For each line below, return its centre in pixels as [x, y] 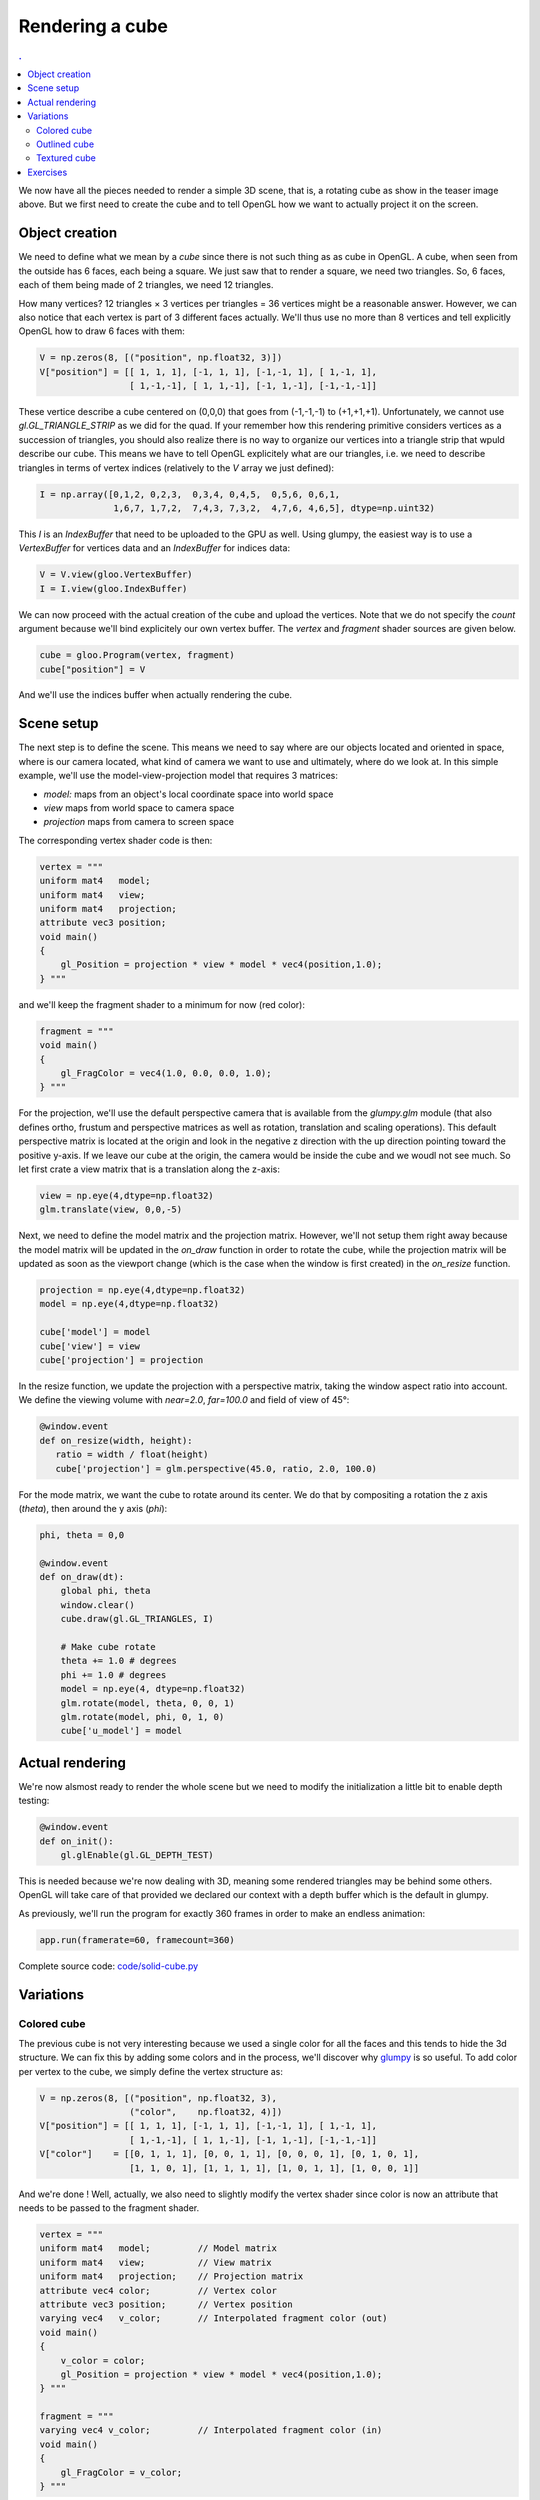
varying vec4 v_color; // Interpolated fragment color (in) [211, 2430]
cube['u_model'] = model [121, 1731]
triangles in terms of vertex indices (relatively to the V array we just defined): [176, 467]
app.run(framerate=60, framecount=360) [137, 1939]
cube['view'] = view [89, 1346]
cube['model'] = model [95, 1332]
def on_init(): [76, 1841]
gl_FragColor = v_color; [121, 2472]
